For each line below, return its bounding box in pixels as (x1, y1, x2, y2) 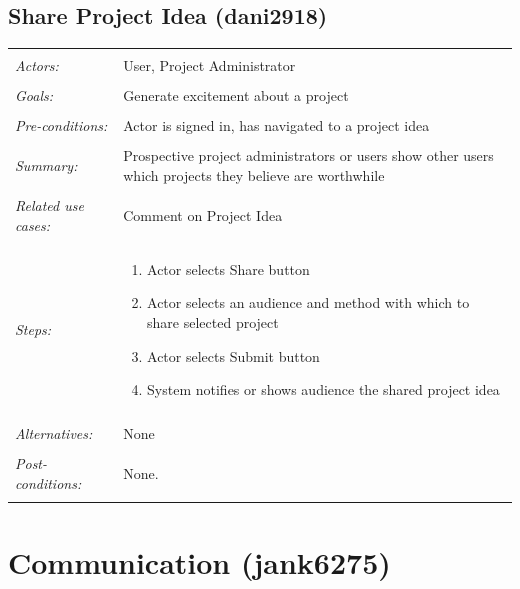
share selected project (147, 312, 279, 333)
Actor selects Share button (147, 258, 310, 279)
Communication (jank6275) (8, 541, 391, 582)
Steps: (15, 319, 52, 340)
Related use (15, 195, 84, 216)
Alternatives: (15, 423, 93, 444)
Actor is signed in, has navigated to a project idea (123, 115, 430, 136)
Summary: (15, 155, 78, 176)
